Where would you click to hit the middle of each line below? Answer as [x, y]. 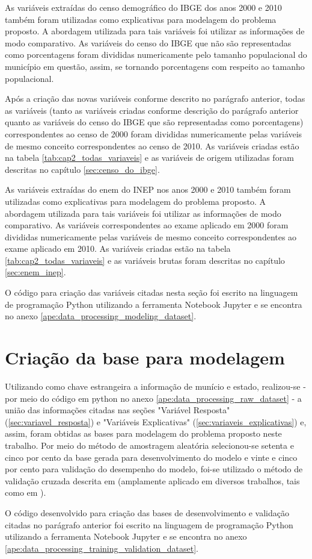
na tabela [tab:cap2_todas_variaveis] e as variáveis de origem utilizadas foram [149, 158]
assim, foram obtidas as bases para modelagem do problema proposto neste [143, 433]
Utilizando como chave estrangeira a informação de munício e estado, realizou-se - [155, 386]
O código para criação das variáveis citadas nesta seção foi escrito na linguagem [151, 292]
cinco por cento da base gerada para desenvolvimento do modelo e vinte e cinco [151, 457]
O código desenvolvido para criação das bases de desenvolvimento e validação [147, 512]
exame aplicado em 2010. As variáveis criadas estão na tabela [118, 248]
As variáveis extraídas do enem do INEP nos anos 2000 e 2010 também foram [148, 189]
